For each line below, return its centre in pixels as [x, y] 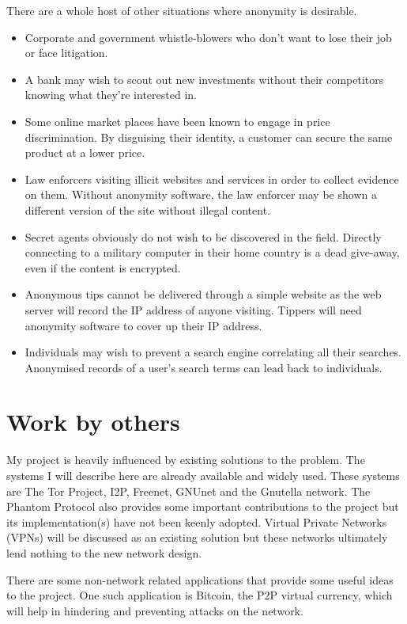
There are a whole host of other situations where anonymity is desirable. [182, 10]
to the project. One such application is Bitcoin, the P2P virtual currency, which [200, 595]
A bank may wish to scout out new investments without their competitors [204, 79]
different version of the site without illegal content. [147, 209]
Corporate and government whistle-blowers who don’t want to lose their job [208, 37]
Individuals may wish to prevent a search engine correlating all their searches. [213, 352]
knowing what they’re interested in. [111, 95]
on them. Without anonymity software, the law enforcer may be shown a [201, 194]
